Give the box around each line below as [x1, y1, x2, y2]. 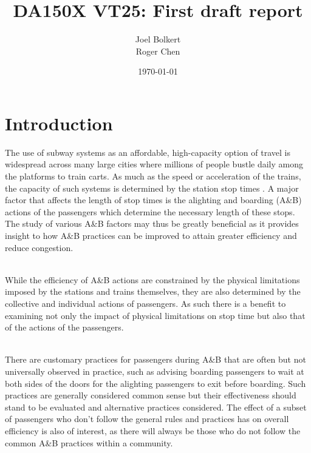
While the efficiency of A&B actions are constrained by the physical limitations [5, 273, 300, 286]
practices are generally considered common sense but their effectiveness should [5, 389, 296, 401]
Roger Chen [135, 44, 180, 57]
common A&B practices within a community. [5, 436, 173, 449]
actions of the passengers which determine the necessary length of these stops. [5, 205, 295, 218]
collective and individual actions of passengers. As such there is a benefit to [5, 297, 286, 309]
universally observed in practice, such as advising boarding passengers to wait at [5, 364, 304, 377]
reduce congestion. [5, 241, 73, 253]
